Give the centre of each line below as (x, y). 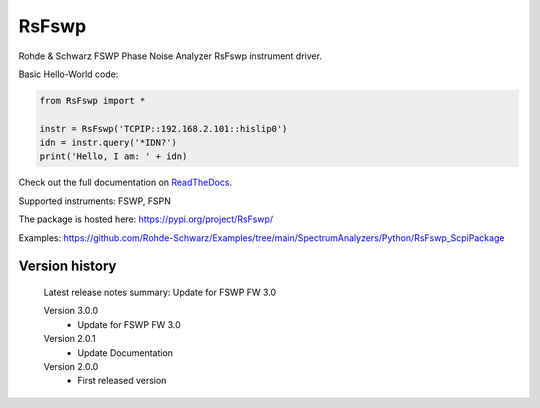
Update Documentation (125, 352)
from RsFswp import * (92, 100)
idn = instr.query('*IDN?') (108, 143)
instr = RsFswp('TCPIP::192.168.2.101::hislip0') (163, 128)
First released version (122, 381)
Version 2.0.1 (69, 339)
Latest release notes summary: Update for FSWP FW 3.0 (160, 292)
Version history (67, 266)
